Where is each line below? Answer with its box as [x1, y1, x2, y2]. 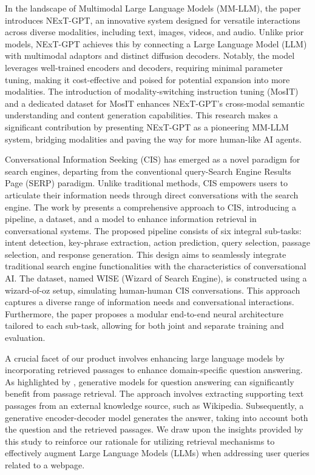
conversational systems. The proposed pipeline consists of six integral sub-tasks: [5, 224, 302, 237]
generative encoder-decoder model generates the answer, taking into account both [5, 411, 308, 423]
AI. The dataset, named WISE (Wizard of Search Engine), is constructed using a [5, 272, 307, 285]
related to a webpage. [5, 458, 85, 471]
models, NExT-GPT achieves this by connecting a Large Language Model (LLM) [5, 37, 307, 50]
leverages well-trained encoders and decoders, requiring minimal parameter [5, 61, 283, 73]
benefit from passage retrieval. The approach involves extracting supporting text [5, 387, 304, 400]
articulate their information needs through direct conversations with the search [5, 188, 299, 201]
